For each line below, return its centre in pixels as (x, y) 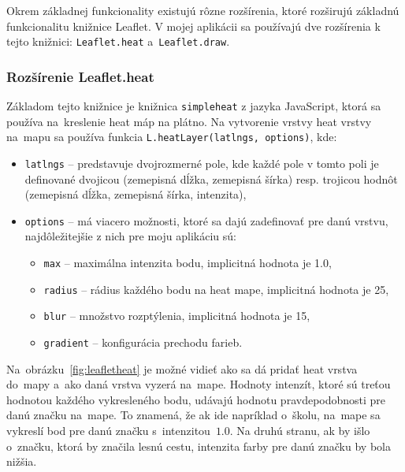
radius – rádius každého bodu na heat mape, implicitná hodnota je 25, (216, 289)
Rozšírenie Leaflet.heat (80, 76)
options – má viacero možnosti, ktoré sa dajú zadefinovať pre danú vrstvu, (206, 220)
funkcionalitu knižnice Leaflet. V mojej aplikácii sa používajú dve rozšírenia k (193, 26)
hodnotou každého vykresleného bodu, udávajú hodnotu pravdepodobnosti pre (196, 399)
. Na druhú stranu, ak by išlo (300, 431)
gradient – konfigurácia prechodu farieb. (143, 342)
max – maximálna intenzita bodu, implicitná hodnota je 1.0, (188, 263)
